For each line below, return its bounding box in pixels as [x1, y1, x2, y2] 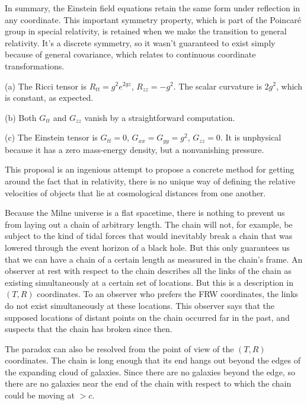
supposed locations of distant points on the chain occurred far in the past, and [5, 311, 290, 323]
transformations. [5, 59, 65, 72]
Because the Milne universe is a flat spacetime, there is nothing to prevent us [5, 206, 285, 219]
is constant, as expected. [5, 91, 94, 104]
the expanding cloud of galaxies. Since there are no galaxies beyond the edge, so [5, 365, 295, 378]
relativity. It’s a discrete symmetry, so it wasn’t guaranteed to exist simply [5, 36, 276, 49]
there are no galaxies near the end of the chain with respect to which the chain [5, 377, 292, 390]
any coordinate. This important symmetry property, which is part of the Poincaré [5, 13, 302, 25]
